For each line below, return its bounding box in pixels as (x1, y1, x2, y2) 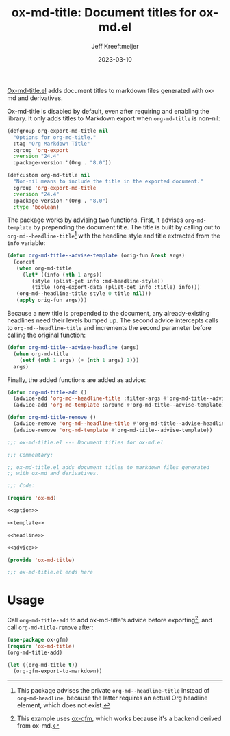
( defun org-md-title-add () (7, 389, 88, 396)
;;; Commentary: (7, 451, 53, 458)
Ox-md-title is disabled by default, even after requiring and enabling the (7, 107, 209, 115)
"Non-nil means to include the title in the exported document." (13, 178, 204, 186)
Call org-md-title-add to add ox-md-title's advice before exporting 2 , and (7, 615, 213, 624)
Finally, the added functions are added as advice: (7, 375, 146, 384)
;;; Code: (7, 483, 36, 490)
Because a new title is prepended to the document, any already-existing (7, 309, 210, 318)
